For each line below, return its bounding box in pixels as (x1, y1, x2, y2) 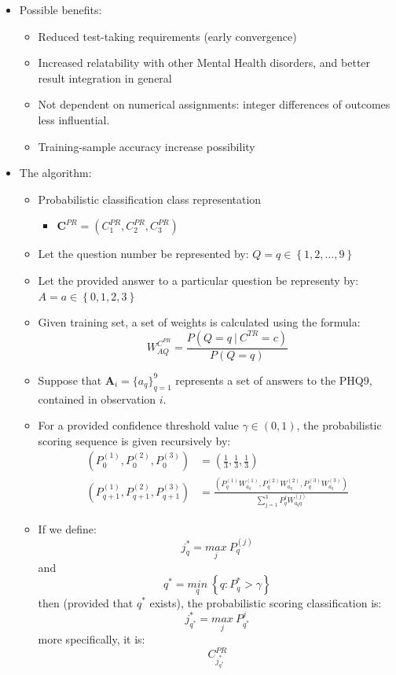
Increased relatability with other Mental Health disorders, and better (38, 54, 371, 71)
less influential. (38, 111, 110, 127)
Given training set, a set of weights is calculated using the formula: (38, 314, 361, 330)
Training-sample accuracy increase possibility (38, 138, 255, 154)
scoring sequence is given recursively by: (38, 432, 231, 448)
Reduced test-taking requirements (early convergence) (38, 28, 297, 44)
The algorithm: (19, 164, 92, 181)
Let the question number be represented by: (38, 245, 249, 262)
